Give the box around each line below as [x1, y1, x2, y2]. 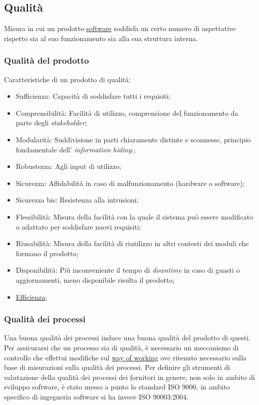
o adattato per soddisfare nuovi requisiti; [16, 221, 141, 232]
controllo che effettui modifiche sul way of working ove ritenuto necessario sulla [4, 352, 246, 362]
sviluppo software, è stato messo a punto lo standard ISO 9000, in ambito [4, 381, 230, 392]
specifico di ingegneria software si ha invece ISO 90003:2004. [4, 391, 189, 401]
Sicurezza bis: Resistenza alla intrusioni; [16, 194, 139, 205]
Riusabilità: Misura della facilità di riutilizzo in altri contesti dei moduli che [16, 238, 249, 249]
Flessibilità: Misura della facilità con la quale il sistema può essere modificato [16, 211, 253, 222]
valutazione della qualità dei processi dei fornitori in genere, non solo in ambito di [4, 371, 255, 382]
